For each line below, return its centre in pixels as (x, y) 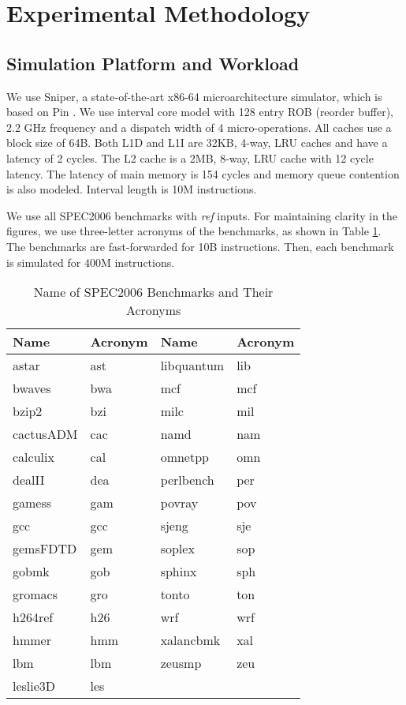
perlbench (187, 480)
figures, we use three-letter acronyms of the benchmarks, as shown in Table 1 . (194, 231)
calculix (34, 457)
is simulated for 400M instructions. (91, 262)
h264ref (33, 617)
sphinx (179, 572)
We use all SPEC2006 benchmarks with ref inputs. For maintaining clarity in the (202, 215)
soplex (177, 549)
